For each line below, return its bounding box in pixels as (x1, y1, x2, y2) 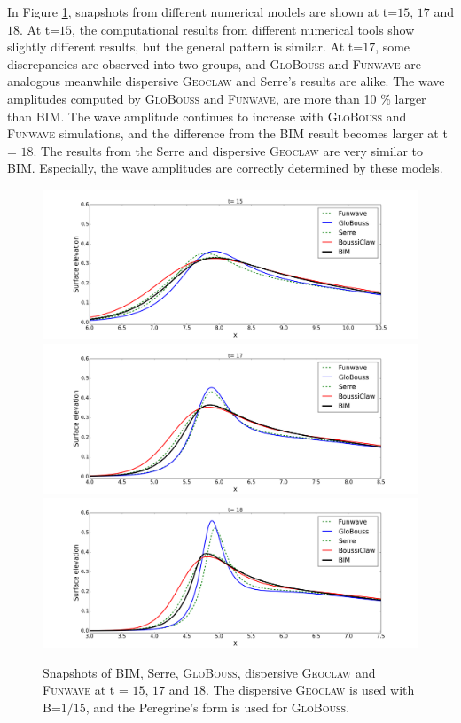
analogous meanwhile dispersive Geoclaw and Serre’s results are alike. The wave (7, 72, 445, 90)
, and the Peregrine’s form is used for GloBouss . (85, 697, 350, 716)
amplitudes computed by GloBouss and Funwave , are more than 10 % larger (7, 89, 426, 107)
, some (375, 37, 410, 56)
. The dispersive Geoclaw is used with (205, 680, 415, 699)
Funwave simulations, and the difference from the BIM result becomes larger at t (7, 124, 448, 143)
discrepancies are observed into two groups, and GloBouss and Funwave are (7, 54, 422, 73)
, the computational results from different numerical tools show (72, 19, 415, 38)
